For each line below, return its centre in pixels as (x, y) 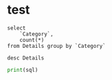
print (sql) (23, 70)
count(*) (32, 40)
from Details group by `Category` (57, 46)
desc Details (26, 58)
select (16, 28)
